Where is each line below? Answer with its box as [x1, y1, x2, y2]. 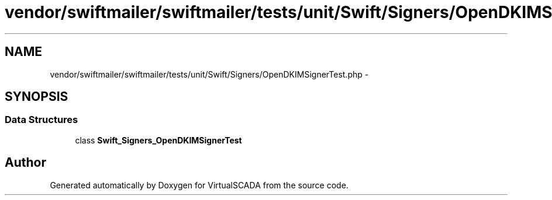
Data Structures [5, 114, 78, 126]
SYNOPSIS [5, 89, 68, 104]
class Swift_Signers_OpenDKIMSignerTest [75, 135, 242, 145]
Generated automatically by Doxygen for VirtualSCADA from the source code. [50, 180, 349, 190]
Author [5, 155, 46, 170]
